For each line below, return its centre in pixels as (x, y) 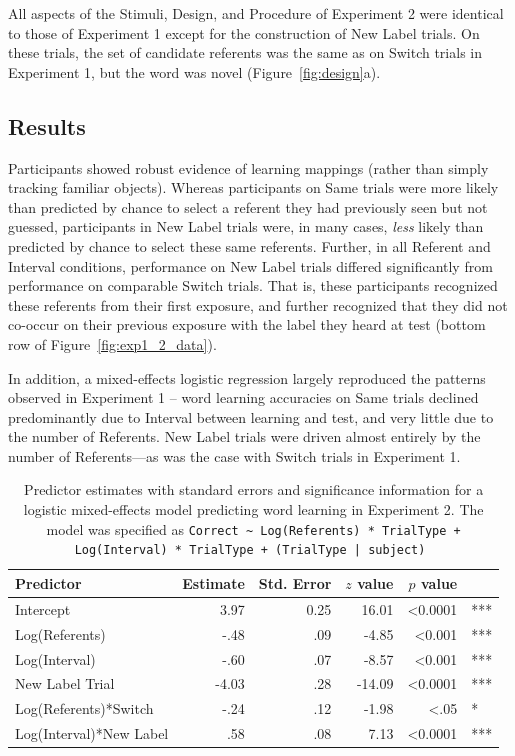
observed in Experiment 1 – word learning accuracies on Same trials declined (243, 397)
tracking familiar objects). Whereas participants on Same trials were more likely (253, 187)
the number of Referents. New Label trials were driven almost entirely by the (244, 436)
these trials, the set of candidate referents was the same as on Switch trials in (245, 52)
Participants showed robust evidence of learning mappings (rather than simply (248, 167)
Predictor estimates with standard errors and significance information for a (254, 489)
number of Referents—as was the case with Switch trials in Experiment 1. (234, 455)
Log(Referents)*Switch (84, 708)
